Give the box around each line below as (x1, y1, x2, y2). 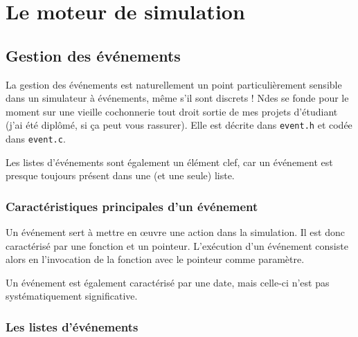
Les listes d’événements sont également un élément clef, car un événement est (6, 154, 333, 169)
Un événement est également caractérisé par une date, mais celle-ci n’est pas (6, 275, 330, 289)
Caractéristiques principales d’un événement (6, 197, 258, 215)
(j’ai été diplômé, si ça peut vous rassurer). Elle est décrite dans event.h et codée (6, 118, 352, 132)
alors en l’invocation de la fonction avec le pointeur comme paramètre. (6, 252, 305, 266)
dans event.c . (6, 131, 66, 146)
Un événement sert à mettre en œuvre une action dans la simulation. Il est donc (6, 225, 345, 239)
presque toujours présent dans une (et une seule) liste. (6, 168, 235, 183)
